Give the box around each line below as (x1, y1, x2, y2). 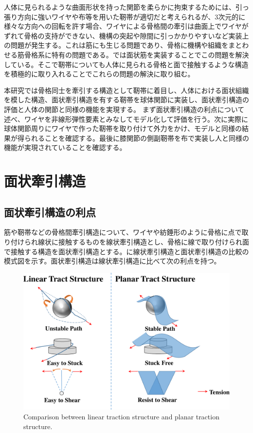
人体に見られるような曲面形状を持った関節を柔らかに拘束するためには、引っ (4, 2, 249, 12)
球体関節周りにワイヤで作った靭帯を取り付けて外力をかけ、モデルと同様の (4, 123, 242, 133)
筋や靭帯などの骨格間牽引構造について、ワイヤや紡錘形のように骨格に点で (4, 227, 242, 237)
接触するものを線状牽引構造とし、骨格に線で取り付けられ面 (58, 237, 249, 247)
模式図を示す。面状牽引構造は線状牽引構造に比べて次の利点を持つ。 (4, 256, 221, 266)
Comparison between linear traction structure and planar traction (23, 412, 219, 422)
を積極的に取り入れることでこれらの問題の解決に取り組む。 (4, 69, 195, 79)
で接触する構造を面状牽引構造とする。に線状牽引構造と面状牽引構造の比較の (4, 246, 249, 256)
